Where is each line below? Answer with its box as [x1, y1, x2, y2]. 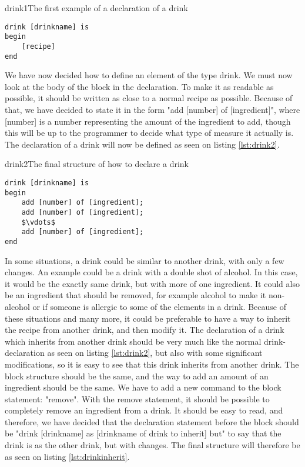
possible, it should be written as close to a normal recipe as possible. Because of [5, 92, 293, 104]
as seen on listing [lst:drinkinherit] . [5, 450, 130, 462]
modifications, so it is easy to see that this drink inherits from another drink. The [5, 358, 299, 370]
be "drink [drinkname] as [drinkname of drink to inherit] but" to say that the [5, 427, 281, 439]
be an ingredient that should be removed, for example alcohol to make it [5, 289, 266, 301]
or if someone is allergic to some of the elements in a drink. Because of [32, 300, 286, 312]
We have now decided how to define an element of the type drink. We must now [5, 69, 293, 81]
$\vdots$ [21, 218, 55, 226]
